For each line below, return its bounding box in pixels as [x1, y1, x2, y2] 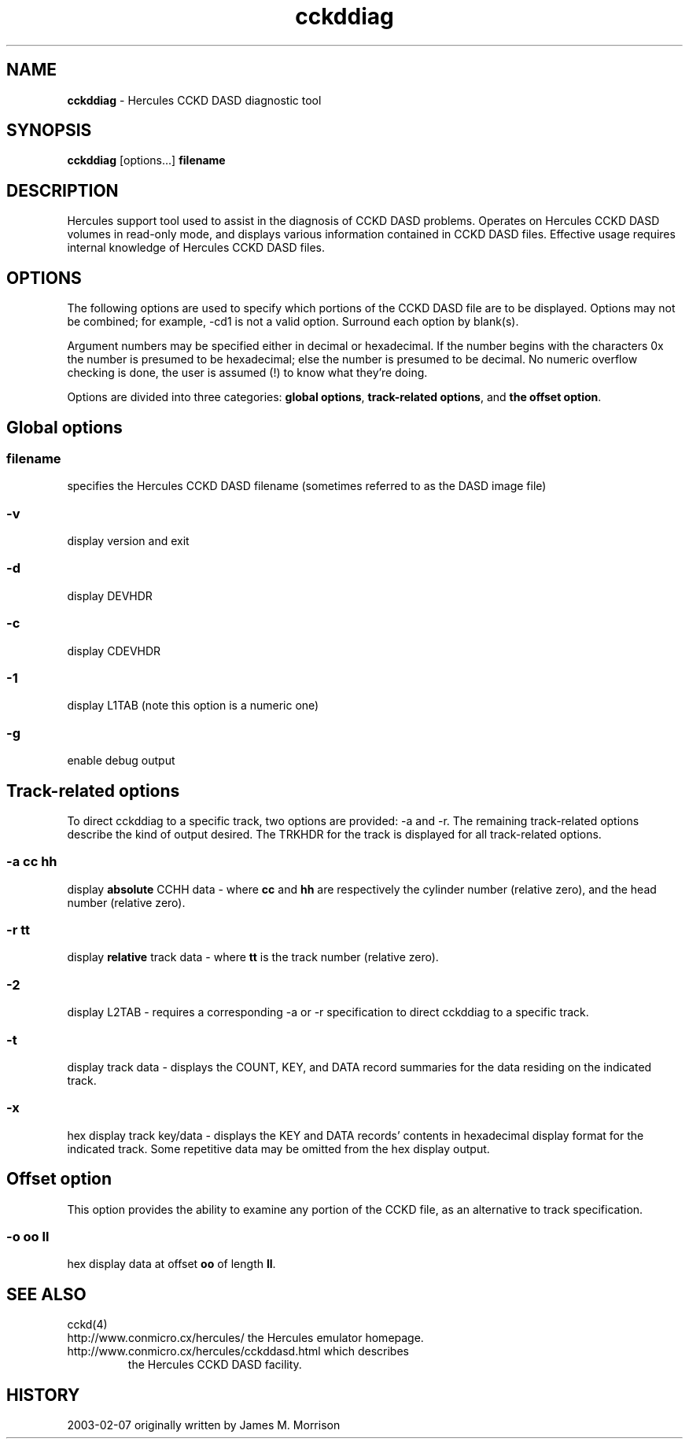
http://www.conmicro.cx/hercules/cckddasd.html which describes [67, 1344, 409, 1358]
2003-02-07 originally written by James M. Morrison [67, 1417, 341, 1432]
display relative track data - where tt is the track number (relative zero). [67, 950, 439, 964]
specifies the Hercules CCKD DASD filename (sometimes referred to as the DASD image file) [67, 479, 547, 493]
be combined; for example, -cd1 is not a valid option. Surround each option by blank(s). [67, 315, 519, 329]
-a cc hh [6, 853, 57, 870]
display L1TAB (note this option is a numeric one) [67, 699, 319, 713]
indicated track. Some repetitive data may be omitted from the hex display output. [67, 1141, 490, 1156]
